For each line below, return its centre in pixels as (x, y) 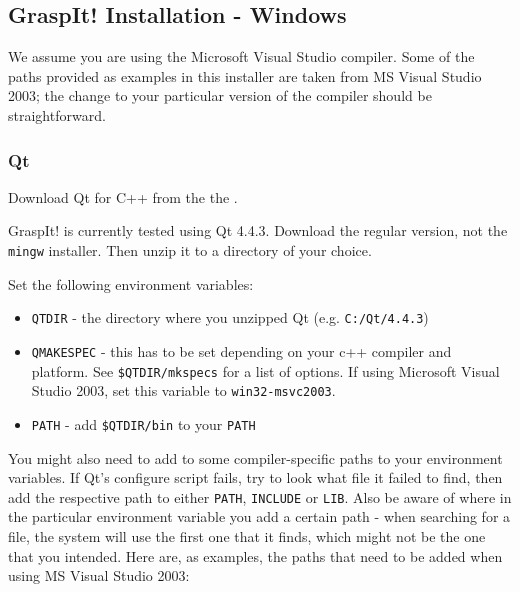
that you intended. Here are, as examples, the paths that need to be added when (255, 555)
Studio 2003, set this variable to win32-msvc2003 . (183, 390)
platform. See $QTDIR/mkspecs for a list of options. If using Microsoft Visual (265, 370)
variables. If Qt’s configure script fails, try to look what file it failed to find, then (255, 477)
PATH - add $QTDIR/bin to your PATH (143, 423)
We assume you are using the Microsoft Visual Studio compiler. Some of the (241, 56)
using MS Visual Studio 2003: (99, 575)
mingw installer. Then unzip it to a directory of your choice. (190, 249)
